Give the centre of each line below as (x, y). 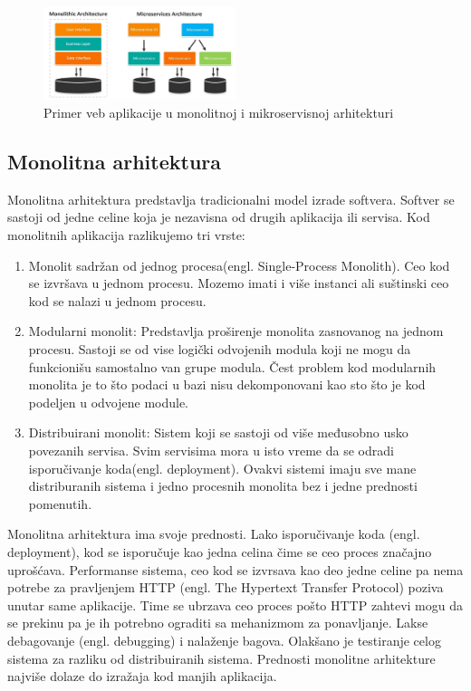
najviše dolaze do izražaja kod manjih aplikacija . (142, 676)
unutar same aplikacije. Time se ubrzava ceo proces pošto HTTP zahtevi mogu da (235, 605)
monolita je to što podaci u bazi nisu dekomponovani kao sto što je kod (227, 384)
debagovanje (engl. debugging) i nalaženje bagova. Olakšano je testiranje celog (224, 640)
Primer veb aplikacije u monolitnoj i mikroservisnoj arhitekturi (219, 113)
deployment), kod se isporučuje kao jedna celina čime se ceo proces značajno (220, 551)
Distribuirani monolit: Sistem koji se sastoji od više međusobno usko (218, 432)
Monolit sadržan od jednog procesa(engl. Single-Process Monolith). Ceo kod (239, 265)
